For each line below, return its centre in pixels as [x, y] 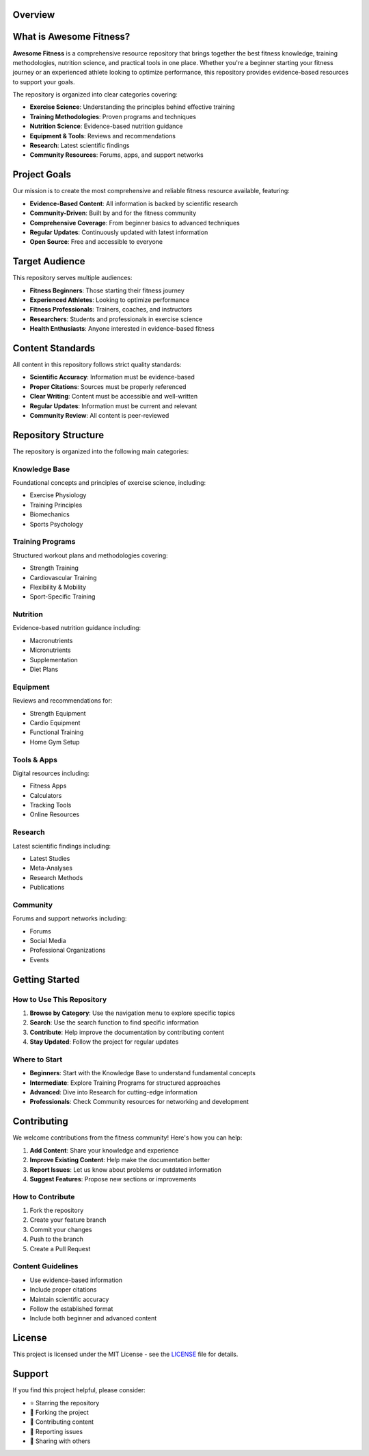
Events [39, 959]
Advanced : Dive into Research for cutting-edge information [113, 1092]
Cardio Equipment [55, 723]
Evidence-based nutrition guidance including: [77, 628]
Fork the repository [57, 1210]
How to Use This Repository [60, 999]
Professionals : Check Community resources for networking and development [139, 1102]
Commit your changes [61, 1229]
